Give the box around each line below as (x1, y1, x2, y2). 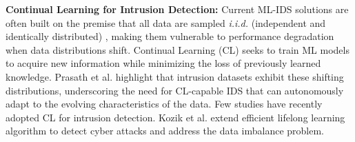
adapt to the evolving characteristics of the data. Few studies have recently (6, 97, 323, 111)
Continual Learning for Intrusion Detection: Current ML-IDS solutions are (6, 2, 349, 16)
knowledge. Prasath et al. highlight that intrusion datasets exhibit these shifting (6, 69, 344, 83)
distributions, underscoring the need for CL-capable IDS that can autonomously (6, 83, 344, 97)
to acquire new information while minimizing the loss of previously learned (6, 56, 321, 70)
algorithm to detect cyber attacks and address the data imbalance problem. (6, 123, 324, 138)
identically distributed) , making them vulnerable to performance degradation (6, 29, 334, 43)
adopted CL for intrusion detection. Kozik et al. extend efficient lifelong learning (6, 110, 345, 124)
